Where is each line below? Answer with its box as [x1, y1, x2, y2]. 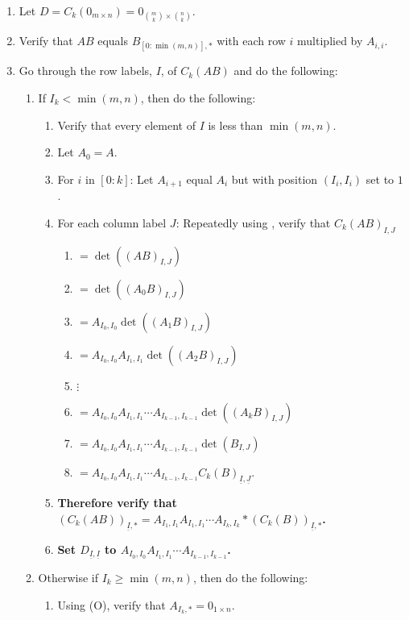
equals [97, 32, 129, 49]
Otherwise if [38, 568, 98, 585]
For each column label [57, 214, 167, 231]
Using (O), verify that [57, 596, 166, 613]
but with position [231, 170, 318, 187]
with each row [217, 32, 286, 49]
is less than [208, 116, 263, 133]
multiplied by [297, 32, 363, 49]
